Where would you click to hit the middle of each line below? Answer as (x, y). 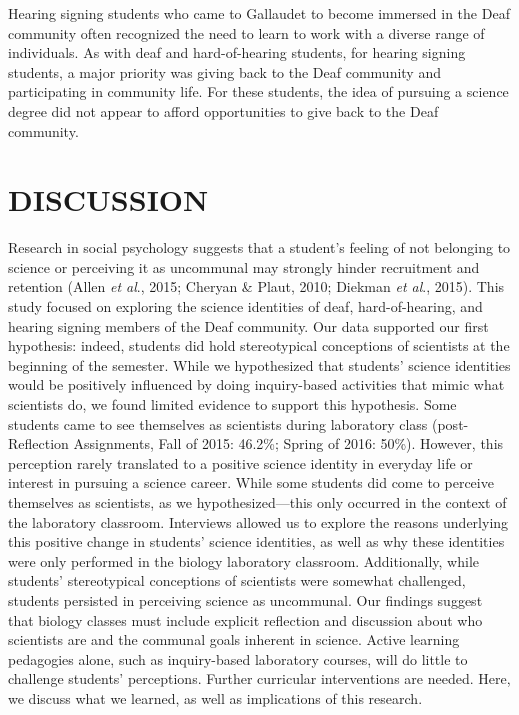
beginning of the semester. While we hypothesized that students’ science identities (259, 364)
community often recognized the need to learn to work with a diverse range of (246, 32)
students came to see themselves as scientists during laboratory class (218, 423)
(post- (450, 423)
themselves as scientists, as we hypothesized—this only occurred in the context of (257, 502)
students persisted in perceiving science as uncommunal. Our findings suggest (245, 599)
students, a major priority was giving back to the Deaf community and (224, 71)
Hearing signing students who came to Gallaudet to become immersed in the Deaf (259, 13)
